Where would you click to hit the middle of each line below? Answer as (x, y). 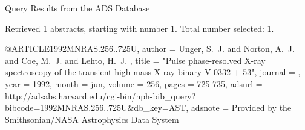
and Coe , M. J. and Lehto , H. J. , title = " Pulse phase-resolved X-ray (135, 60)
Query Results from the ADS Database (77, 8)
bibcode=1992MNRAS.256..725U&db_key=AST (96, 107)
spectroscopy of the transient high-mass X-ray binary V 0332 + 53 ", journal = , (153, 72)
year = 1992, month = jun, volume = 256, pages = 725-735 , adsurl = (134, 83)
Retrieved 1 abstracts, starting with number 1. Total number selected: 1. (139, 28)
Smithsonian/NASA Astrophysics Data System (92, 119)
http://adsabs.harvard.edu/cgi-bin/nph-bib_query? (100, 95)
